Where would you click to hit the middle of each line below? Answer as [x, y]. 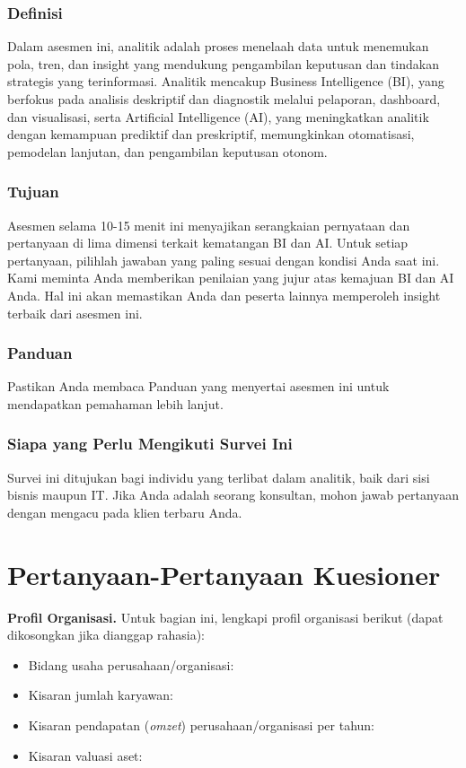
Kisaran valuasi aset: [85, 755]
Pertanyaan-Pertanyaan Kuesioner [224, 574]
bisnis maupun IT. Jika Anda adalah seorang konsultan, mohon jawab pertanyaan [233, 495]
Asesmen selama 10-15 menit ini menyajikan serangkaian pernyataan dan [209, 225]
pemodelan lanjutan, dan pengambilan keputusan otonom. [167, 151]
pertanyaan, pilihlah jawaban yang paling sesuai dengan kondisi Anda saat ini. [224, 260]
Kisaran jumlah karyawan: [101, 695]
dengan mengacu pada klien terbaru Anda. [125, 512]
